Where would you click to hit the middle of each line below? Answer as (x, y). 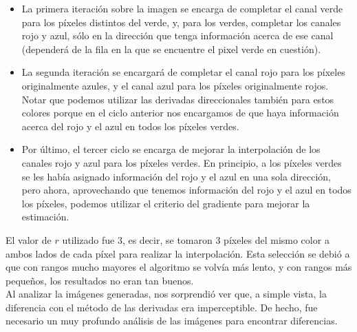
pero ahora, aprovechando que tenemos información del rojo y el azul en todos (186, 190)
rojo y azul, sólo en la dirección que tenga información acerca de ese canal (177, 35)
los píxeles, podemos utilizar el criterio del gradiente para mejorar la (166, 203)
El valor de (29, 239)
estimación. (45, 217)
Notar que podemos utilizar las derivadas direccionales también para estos (178, 99)
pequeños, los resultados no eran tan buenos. (100, 280)
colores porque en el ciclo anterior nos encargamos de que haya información (180, 113)
